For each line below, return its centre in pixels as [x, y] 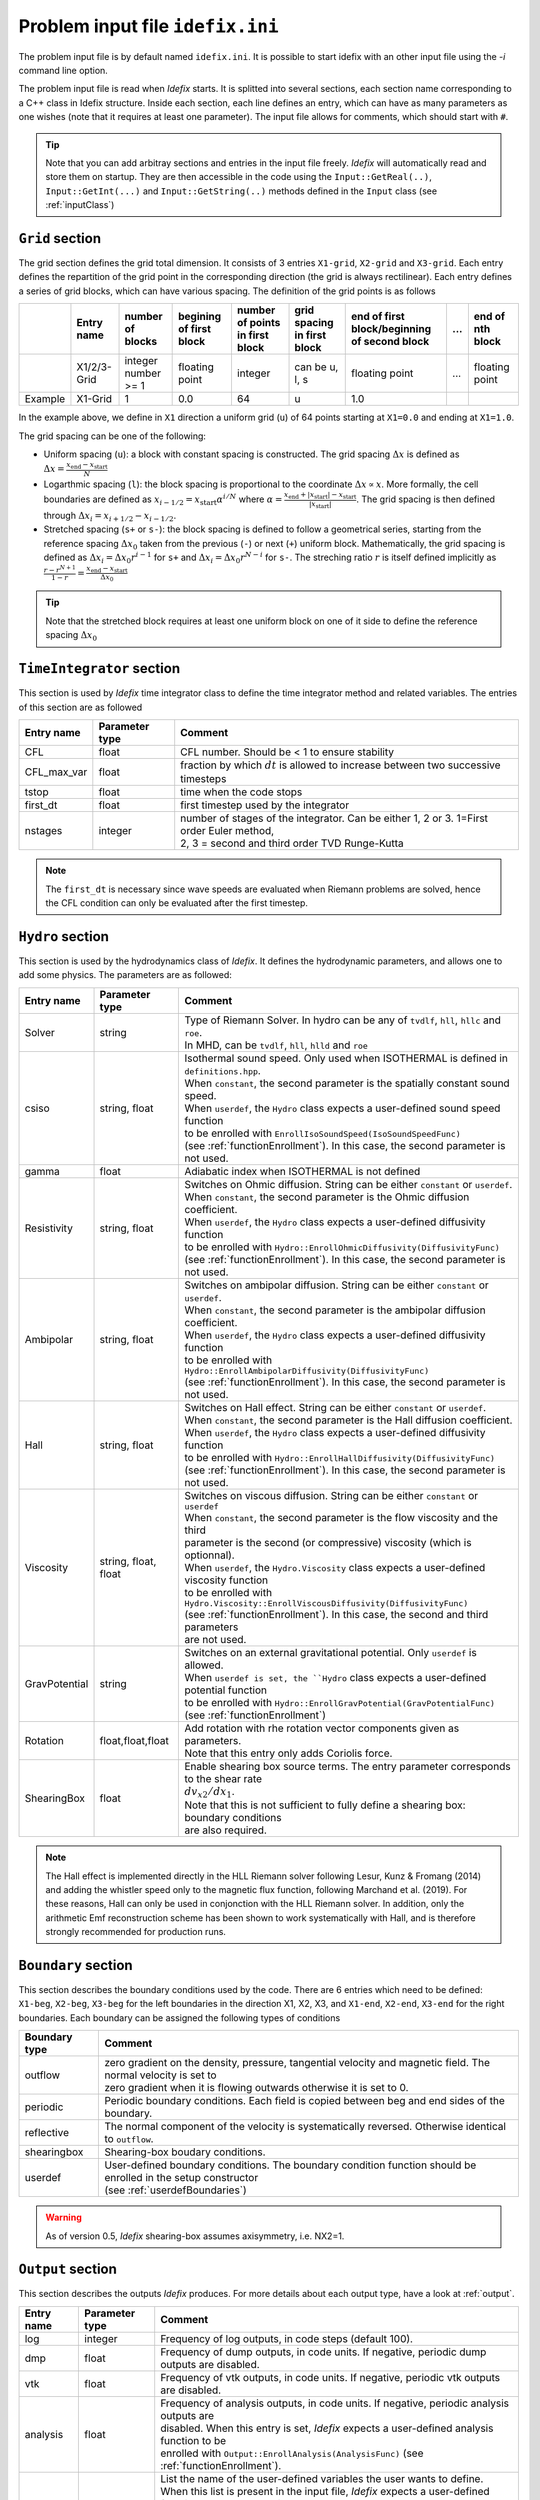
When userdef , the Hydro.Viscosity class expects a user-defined [335, 1567]
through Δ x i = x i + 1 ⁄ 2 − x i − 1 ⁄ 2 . [110, 517]
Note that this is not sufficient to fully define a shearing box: [325, 1805]
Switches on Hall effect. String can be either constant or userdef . [335, 1407]
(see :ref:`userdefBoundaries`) [175, 2190]
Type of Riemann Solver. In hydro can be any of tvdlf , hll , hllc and [343, 1020]
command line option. [63, 70]
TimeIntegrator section [99, 668]
